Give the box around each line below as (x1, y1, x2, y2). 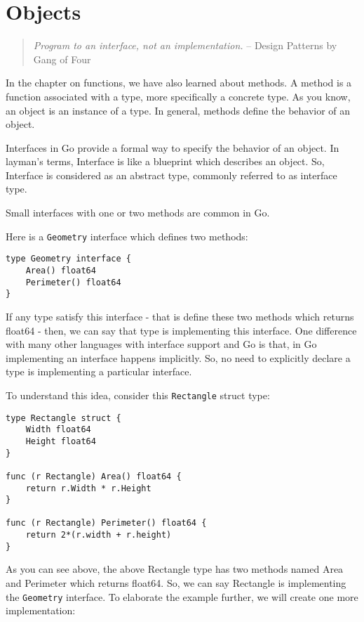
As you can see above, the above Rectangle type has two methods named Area (6, 562, 344, 576)
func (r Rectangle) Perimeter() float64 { (6, 518, 207, 529)
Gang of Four (33, 51, 91, 66)
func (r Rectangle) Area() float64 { (6, 471, 182, 481)
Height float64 (25, 436, 96, 446)
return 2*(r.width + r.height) (25, 530, 172, 540)
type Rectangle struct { (6, 413, 121, 423)
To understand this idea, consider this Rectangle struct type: (6, 387, 270, 402)
